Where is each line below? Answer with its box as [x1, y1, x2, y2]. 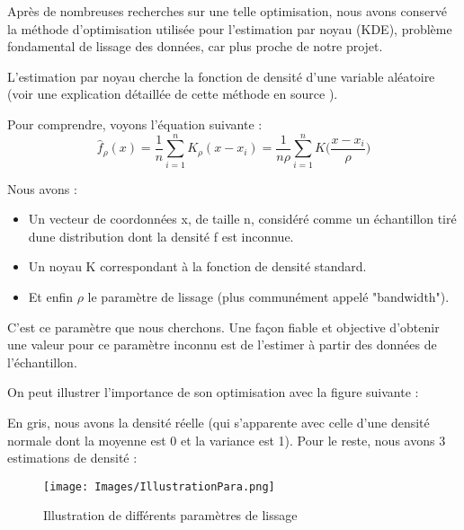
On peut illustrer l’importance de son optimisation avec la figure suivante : [7, 383, 419, 402]
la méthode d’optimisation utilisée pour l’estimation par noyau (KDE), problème [7, 19, 452, 38]
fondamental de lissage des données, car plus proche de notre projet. [7, 37, 383, 56]
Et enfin [28, 287, 74, 306]
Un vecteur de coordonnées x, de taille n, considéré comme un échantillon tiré [28, 209, 457, 228]
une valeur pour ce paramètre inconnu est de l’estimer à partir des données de [7, 335, 437, 354]
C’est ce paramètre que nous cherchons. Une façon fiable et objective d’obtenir [7, 317, 440, 336]
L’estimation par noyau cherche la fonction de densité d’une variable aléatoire [7, 66, 435, 85]
